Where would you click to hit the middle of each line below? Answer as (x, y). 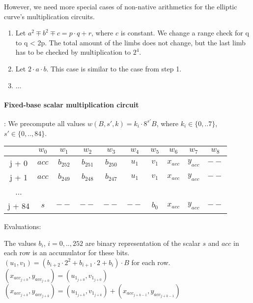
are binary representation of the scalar (143, 243)
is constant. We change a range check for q (185, 33)
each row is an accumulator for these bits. (67, 252)
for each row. (151, 262)
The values (20, 243)
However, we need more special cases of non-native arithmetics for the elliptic (121, 6)
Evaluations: (23, 226)
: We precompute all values (45, 123)
